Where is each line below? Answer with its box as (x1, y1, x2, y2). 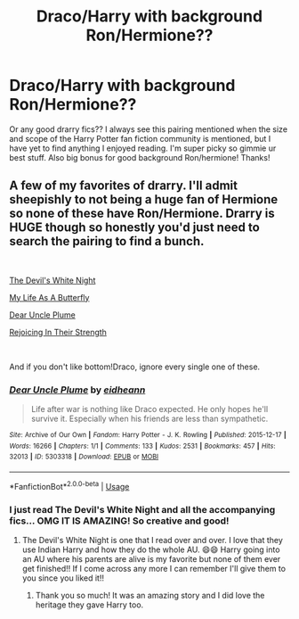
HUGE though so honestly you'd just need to (9, 220, 260, 235)
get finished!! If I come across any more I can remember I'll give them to (21, 563, 287, 574)
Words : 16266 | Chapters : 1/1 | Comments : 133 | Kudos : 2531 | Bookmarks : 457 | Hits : (9, 442, 276, 450)
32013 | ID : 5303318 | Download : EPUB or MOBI (9, 452, 158, 461)
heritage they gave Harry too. (35, 599, 144, 610)
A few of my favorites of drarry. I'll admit (9, 178, 238, 194)
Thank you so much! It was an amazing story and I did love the (35, 590, 265, 600)
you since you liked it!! (21, 573, 105, 583)
